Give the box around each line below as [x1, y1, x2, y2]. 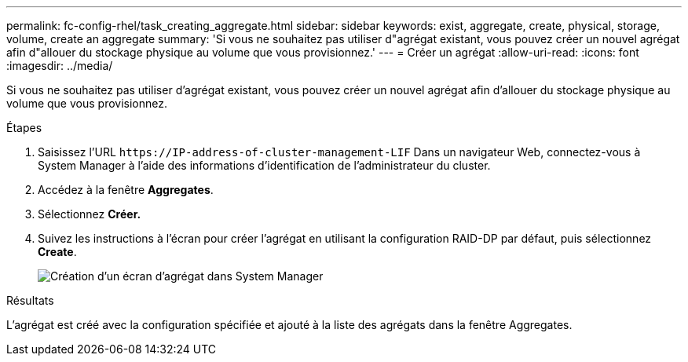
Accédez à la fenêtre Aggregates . [38, 183, 214, 196]
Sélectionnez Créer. [38, 207, 141, 221]
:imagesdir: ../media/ [6, 59, 113, 72]
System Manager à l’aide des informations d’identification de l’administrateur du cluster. [38, 159, 491, 172]
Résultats [6, 294, 54, 307]
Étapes [6, 121, 42, 134]
